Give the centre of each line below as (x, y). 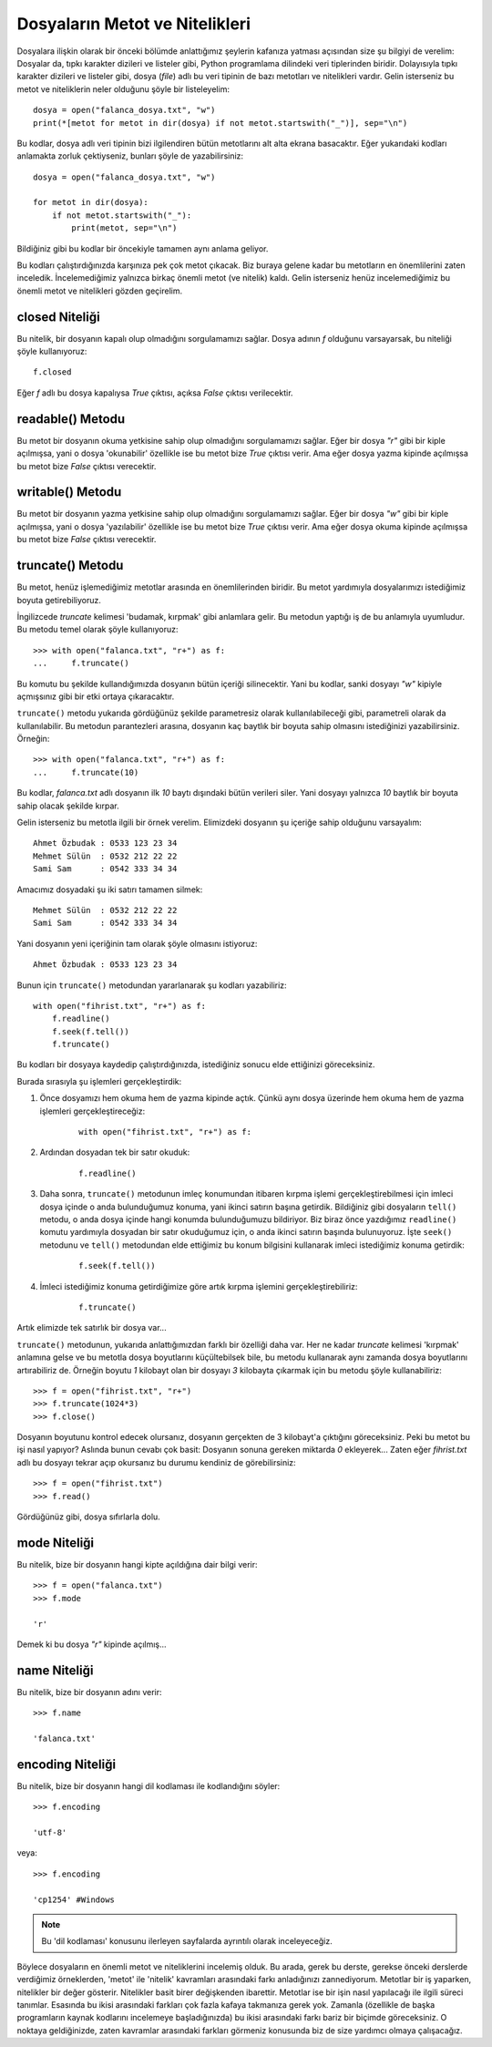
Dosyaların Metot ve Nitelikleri (133, 24)
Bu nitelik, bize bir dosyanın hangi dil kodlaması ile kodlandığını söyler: (149, 1785)
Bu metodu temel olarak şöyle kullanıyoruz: (97, 630)
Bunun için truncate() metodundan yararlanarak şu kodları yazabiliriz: (152, 985)
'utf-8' (50, 1833)
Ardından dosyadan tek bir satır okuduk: (115, 1152)
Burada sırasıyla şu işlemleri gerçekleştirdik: (99, 1081)
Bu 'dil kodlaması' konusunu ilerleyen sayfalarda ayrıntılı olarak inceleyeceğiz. (187, 1941)
